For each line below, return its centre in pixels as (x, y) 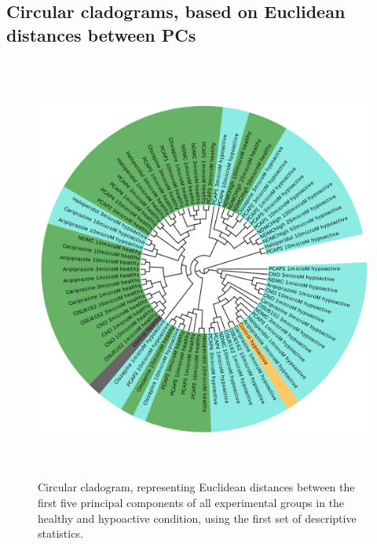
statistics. (60, 533)
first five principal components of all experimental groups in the (191, 502)
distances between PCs (101, 34)
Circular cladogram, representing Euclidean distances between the (196, 487)
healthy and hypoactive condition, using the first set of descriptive (197, 518)
